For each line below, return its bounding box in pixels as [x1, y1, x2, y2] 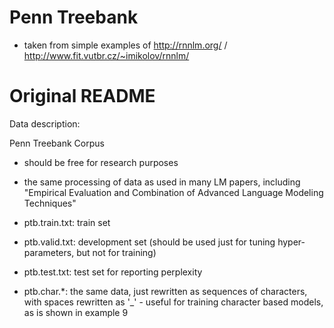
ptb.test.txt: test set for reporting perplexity [23, 266, 203, 278]
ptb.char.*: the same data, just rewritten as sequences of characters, [23, 285, 308, 297]
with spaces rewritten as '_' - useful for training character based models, [23, 296, 324, 308]
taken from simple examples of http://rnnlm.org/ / [23, 39, 228, 51]
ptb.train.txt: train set [23, 216, 111, 228]
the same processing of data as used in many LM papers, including [23, 176, 301, 188]
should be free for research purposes [23, 156, 179, 168]
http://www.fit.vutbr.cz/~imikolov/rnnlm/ [23, 49, 190, 61]
